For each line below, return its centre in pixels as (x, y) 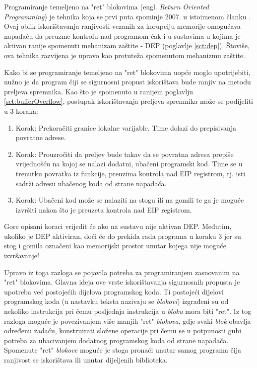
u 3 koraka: (21, 110)
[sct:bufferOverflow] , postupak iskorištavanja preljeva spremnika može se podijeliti (128, 101)
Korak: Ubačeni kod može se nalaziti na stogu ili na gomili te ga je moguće (130, 200)
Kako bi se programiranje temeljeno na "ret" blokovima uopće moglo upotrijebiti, (127, 72)
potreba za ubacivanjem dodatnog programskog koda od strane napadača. (116, 340)
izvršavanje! (22, 256)
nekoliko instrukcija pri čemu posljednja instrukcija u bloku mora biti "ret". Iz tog (128, 311)
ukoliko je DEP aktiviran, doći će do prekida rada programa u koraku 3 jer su (123, 236)
